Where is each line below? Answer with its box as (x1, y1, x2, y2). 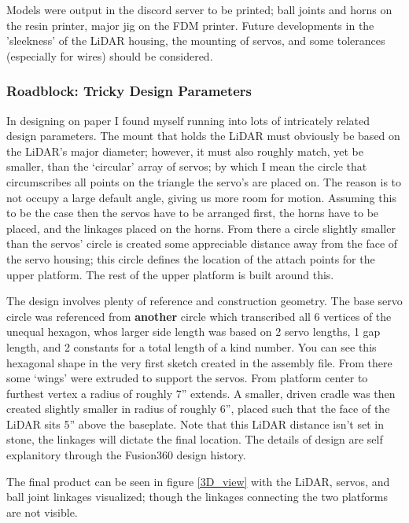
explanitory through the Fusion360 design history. (6, 447, 246, 463)
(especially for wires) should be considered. (6, 47, 213, 64)
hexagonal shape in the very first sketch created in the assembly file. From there (6, 354, 392, 370)
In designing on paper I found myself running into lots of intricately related (6, 112, 370, 128)
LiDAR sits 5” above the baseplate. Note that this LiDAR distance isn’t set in (6, 415, 384, 432)
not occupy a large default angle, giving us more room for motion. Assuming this (6, 189, 396, 205)
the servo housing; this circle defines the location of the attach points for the (6, 250, 375, 267)
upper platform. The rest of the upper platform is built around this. (6, 266, 334, 282)
